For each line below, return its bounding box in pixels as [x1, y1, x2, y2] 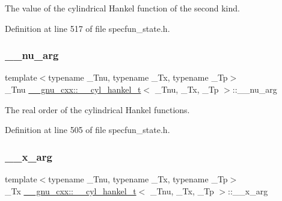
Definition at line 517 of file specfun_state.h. [5, 22, 170, 34]
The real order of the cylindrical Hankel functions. [5, 103, 190, 116]
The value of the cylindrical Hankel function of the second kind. [5, 2, 240, 14]
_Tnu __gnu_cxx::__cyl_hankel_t [5, 83, 141, 95]
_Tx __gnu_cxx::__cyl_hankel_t [5, 184, 136, 197]
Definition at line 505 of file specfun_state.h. [5, 123, 170, 136]
